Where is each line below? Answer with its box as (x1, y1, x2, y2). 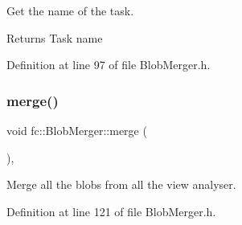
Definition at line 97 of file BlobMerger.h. (6, 56, 211, 73)
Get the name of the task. (6, 2, 134, 18)
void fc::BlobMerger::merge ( (6, 122, 147, 138)
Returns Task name (6, 29, 103, 46)
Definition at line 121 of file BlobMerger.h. (6, 202, 216, 219)
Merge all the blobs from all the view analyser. (6, 176, 236, 193)
